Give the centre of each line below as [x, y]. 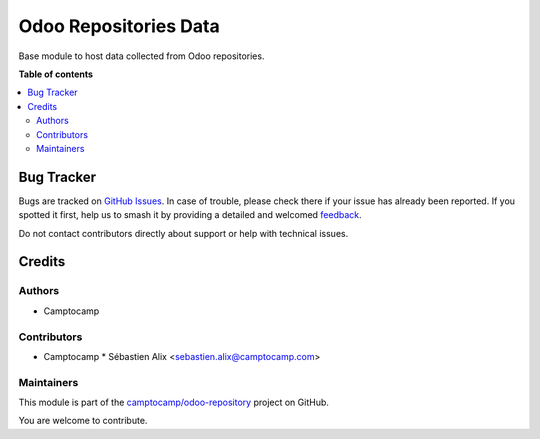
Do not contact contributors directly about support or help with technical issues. [183, 233]
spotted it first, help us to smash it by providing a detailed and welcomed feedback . [190, 215]
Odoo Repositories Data [119, 26]
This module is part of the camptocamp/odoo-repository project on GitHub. [174, 402]
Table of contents [56, 74]
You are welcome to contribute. [83, 421]
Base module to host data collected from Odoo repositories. [141, 56]
